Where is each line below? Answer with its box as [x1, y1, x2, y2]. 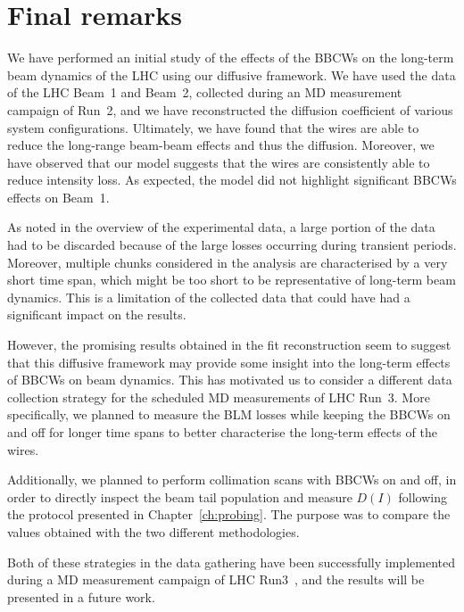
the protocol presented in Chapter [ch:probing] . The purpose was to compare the [7, 505, 451, 524]
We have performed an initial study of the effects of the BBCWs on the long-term [7, 48, 454, 67]
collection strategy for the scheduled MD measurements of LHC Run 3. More [7, 387, 430, 406]
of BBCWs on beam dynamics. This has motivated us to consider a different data [7, 370, 452, 389]
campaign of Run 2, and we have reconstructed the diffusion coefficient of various [7, 100, 453, 119]
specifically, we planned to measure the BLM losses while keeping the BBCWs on [7, 405, 451, 424]
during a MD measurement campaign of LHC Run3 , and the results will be [7, 570, 425, 589]
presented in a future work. [7, 587, 155, 606]
